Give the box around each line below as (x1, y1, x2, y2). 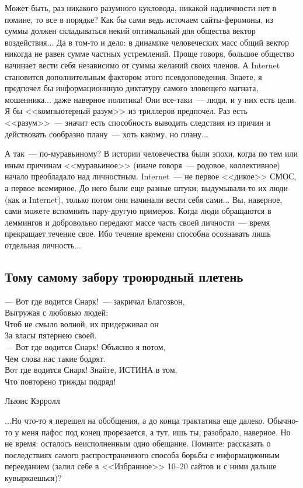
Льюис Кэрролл (5, 394, 60, 407)
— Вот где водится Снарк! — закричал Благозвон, (5, 295, 185, 307)
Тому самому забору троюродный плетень (5, 267, 243, 285)
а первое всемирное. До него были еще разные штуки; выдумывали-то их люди (5, 181, 288, 193)
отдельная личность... (5, 238, 82, 251)
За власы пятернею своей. (5, 329, 97, 341)
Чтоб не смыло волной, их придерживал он (5, 317, 159, 330)
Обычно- (267, 414, 298, 427)
